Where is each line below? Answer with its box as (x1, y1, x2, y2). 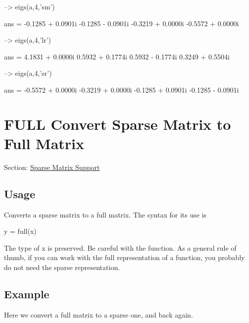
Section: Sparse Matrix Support (4, 161, 100, 172)
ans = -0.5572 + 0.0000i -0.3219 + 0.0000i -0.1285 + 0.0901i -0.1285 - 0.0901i (4, 84, 239, 95)
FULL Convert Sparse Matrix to (4, 113, 231, 134)
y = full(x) (4, 226, 37, 236)
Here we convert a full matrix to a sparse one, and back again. (4, 309, 193, 320)
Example (4, 286, 50, 302)
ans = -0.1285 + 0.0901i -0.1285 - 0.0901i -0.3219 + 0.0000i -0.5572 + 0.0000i (4, 18, 239, 28)
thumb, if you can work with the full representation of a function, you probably (4, 252, 245, 263)
